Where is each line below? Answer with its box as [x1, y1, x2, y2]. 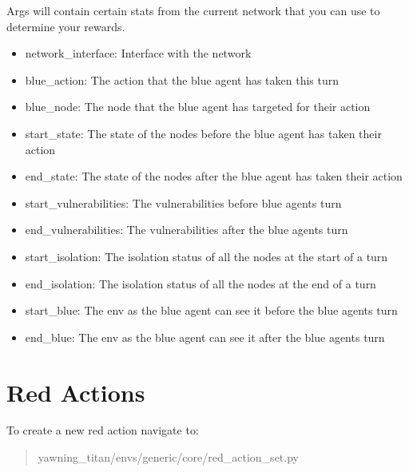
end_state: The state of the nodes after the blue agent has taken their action [25, 168, 403, 184]
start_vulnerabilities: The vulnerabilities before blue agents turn [25, 194, 342, 211]
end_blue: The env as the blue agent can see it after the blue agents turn [25, 328, 385, 345]
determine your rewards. [6, 18, 125, 34]
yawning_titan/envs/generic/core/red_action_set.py [38, 449, 299, 466]
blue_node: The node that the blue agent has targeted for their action [25, 98, 371, 115]
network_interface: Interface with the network [25, 45, 252, 61]
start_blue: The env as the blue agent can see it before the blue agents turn [25, 302, 398, 319]
